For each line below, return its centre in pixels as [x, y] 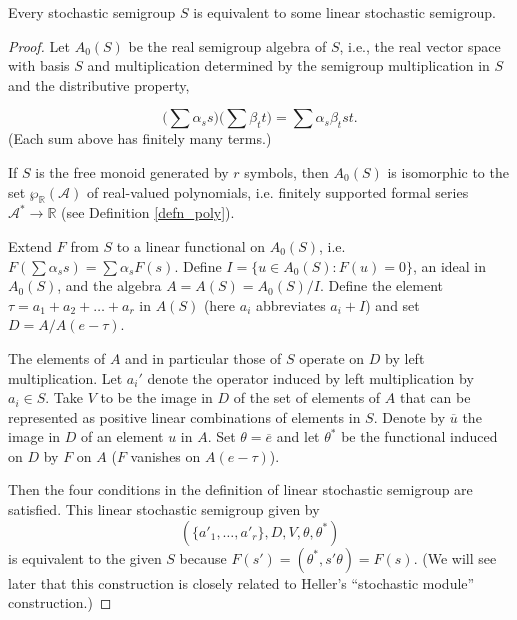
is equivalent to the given [85, 557]
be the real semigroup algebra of [227, 45]
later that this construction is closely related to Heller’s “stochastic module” [241, 582]
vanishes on [165, 455]
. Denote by [409, 416]
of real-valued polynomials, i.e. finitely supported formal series [277, 191]
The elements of [57, 357]
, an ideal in [449, 265]
